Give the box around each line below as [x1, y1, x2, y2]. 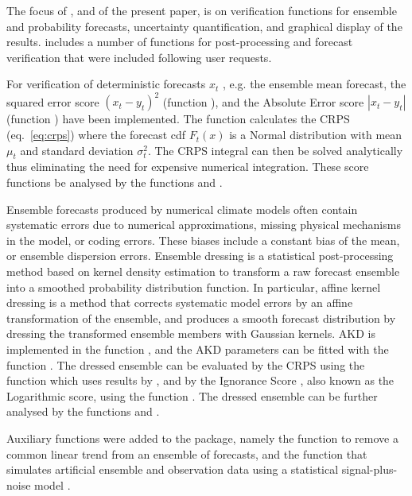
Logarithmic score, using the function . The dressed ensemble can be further [6, 387, 378, 404]
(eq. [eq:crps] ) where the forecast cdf [6, 126, 186, 143]
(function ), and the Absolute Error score [162, 93, 364, 110]
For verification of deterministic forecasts [6, 76, 206, 92]
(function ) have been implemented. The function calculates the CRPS [6, 110, 350, 127]
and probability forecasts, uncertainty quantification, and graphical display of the [6, 17, 402, 34]
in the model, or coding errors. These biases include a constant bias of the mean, [6, 231, 400, 248]
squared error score [6, 93, 99, 110]
